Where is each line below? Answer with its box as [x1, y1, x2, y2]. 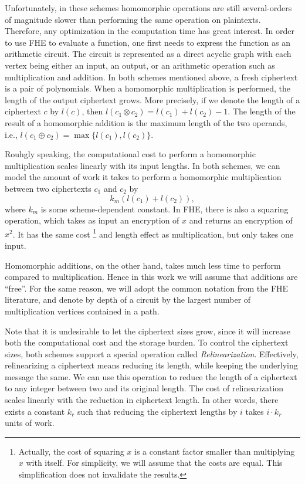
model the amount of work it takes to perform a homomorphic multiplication [5, 171, 282, 183]
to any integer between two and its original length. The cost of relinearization [5, 382, 284, 394]
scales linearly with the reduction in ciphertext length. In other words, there [5, 394, 279, 406]
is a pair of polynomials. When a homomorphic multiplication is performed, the [5, 82, 290, 94]
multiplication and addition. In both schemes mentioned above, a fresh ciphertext [5, 70, 298, 83]
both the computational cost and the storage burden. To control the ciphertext [5, 336, 289, 348]
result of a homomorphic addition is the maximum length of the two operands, [5, 116, 287, 128]
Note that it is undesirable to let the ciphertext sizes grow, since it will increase [5, 324, 291, 337]
